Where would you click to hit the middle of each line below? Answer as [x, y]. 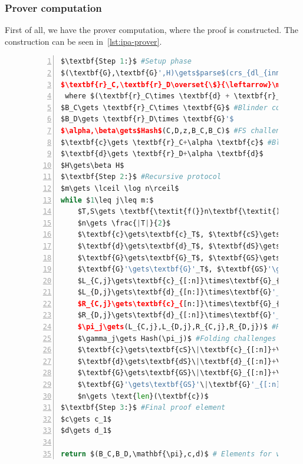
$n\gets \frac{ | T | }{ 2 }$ [124, 223]
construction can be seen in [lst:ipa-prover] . [83, 41]
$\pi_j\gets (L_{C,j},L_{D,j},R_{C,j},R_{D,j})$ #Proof [187, 327]
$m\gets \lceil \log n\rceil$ [120, 188]
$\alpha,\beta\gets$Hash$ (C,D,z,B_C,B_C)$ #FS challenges [177, 130]
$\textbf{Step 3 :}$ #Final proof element [143, 408]
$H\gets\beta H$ [93, 165]
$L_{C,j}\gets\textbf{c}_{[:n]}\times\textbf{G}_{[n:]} [190, 281]
